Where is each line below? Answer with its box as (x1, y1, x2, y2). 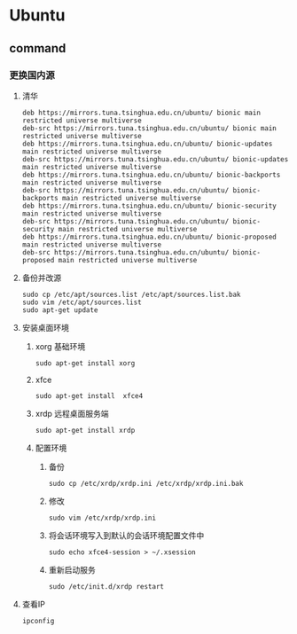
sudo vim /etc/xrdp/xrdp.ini (48, 513, 157, 522)
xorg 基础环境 (35, 340, 86, 351)
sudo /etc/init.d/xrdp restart (48, 582, 164, 591)
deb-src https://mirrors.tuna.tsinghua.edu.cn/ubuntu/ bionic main (21, 123, 277, 133)
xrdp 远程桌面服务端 (35, 408, 109, 419)
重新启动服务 (48, 564, 96, 575)
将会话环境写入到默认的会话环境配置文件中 (48, 529, 205, 541)
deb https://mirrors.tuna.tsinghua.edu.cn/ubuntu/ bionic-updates (21, 139, 273, 148)
